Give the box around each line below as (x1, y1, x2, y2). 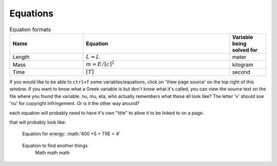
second (232, 68, 251, 75)
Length (12, 54, 30, 61)
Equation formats (9, 26, 51, 33)
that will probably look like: (9, 119, 66, 126)
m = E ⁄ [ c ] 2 (86, 59, 115, 68)
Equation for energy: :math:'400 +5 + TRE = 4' (22, 131, 121, 137)
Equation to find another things (22, 142, 88, 149)
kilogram (232, 61, 253, 68)
